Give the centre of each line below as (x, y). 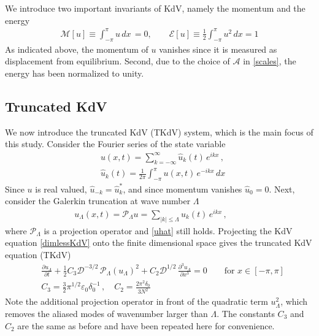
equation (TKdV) (38, 254)
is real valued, (61, 189)
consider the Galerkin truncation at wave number (98, 201)
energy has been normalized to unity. (75, 73)
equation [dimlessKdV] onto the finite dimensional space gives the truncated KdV (159, 242)
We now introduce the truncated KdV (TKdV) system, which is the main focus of (159, 132)
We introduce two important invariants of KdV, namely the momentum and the (155, 8)
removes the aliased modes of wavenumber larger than (106, 313)
